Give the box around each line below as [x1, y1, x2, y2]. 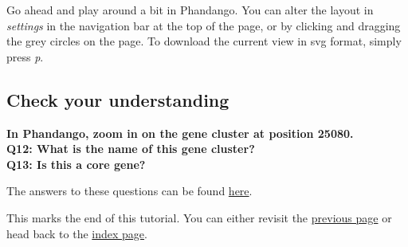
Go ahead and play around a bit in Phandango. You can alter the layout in [6, 2, 374, 18]
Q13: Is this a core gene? [6, 155, 146, 172]
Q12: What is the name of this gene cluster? [6, 140, 255, 157]
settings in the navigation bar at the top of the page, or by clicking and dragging [6, 17, 401, 33]
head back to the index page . [6, 225, 147, 241]
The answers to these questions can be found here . [6, 182, 253, 199]
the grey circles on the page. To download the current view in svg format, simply [6, 33, 402, 49]
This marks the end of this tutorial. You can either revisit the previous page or [6, 209, 392, 225]
